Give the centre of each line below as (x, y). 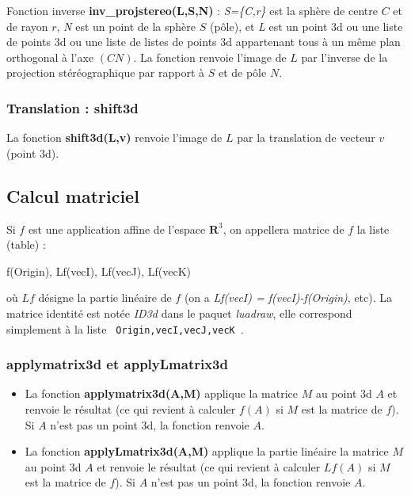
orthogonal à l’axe (50, 57)
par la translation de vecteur (306, 137)
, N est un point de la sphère (126, 26)
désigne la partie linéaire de (105, 298)
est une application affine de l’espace (117, 229)
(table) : (26, 244)
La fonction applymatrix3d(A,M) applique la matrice (162, 393)
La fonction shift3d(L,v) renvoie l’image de (114, 137)
